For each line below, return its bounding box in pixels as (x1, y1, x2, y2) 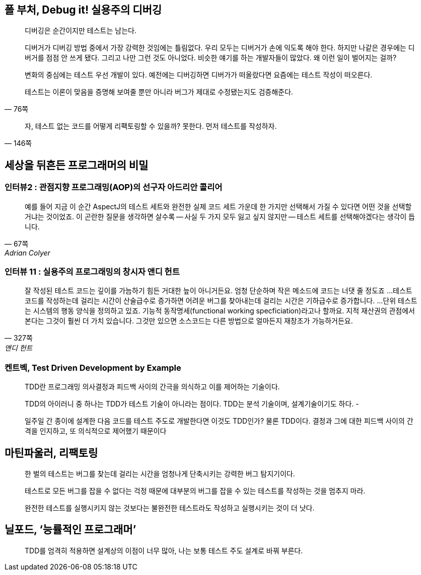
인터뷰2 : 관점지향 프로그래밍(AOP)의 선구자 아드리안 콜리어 (5, 182, 223, 193)
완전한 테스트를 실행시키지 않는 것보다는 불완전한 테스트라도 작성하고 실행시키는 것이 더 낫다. (25, 503, 315, 512)
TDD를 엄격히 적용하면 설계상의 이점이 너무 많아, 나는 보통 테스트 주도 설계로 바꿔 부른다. (25, 546, 303, 555)
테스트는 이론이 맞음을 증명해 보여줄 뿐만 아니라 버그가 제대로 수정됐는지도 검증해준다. (25, 88, 293, 97)
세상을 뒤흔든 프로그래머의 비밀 (5, 158, 149, 172)
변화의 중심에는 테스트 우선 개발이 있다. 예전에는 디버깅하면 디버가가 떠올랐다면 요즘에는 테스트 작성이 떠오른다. (25, 70, 373, 79)
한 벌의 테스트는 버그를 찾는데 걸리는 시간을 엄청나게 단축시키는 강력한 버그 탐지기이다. (25, 469, 295, 478)
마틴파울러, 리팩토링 (5, 446, 98, 459)
